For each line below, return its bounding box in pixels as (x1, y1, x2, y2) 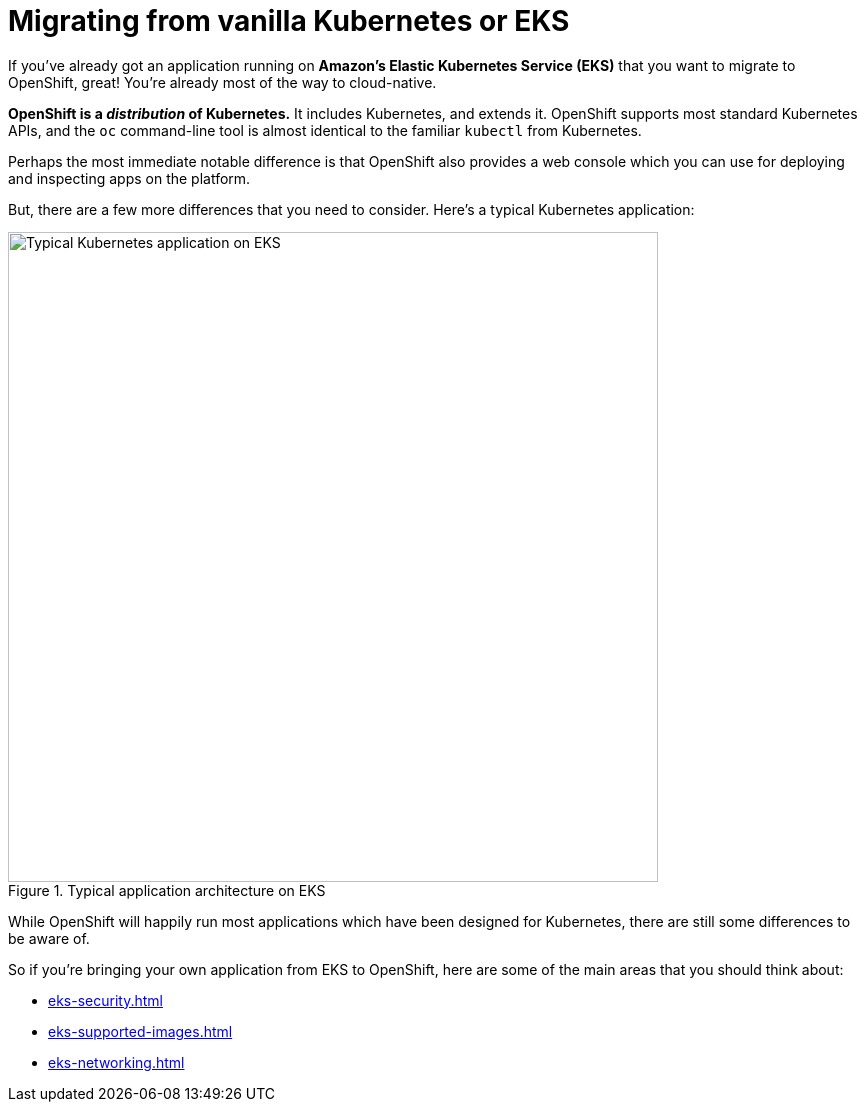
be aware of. (8, 929, 90, 947)
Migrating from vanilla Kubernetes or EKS (8, 4, 570, 38)
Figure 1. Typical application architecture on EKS (8, 881, 326, 899)
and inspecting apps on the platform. (8, 169, 251, 187)
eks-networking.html (48, 1053, 185, 1071)
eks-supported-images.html (48, 1022, 233, 1040)
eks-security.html (48, 991, 163, 1009)
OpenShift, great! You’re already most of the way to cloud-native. (8, 73, 437, 91)
